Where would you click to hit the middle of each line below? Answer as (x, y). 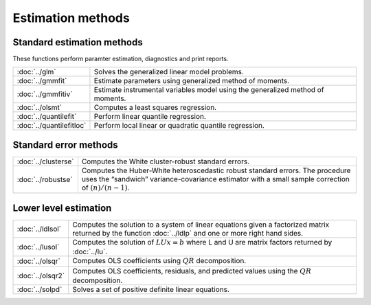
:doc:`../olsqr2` (41, 275)
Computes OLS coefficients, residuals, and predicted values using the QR (192, 271)
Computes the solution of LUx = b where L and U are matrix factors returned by (202, 242)
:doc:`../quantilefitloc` (52, 126)
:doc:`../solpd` (40, 290)
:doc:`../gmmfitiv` (45, 94)
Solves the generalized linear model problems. (169, 72)
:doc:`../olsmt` (39, 108)
